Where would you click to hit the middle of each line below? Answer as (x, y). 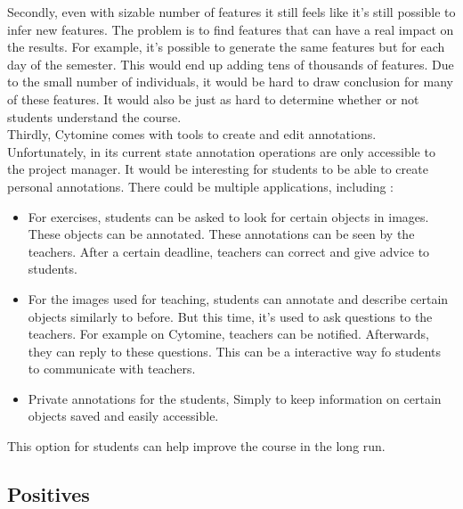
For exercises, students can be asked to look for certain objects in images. (228, 216)
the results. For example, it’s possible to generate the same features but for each (226, 47)
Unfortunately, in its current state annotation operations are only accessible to (221, 151)
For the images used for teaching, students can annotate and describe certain (238, 298)
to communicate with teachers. (112, 369)
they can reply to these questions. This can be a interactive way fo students (235, 351)
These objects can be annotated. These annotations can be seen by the (221, 234)
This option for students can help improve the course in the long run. (196, 446)
